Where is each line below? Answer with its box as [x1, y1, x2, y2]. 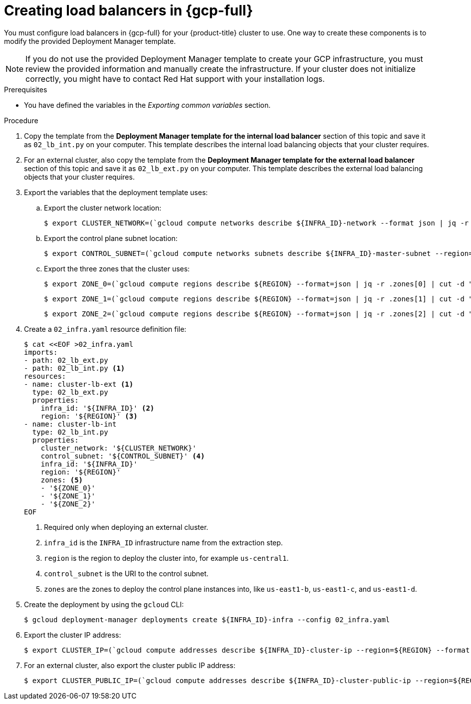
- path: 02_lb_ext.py [24, 356, 108, 364]
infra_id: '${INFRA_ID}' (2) [40, 404, 155, 412]
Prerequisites [4, 85, 47, 94]
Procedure [4, 116, 38, 125]
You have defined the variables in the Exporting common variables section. [24, 100, 271, 109]
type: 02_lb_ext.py [32, 388, 108, 396]
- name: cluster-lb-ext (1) [24, 380, 134, 388]
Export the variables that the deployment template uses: [24, 188, 208, 197]
